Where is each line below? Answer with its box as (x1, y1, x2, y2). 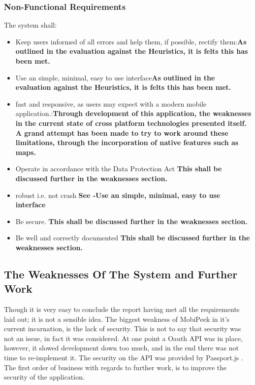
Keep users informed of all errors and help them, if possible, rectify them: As (15, 36, 247, 46)
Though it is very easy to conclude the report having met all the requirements (4, 304, 240, 314)
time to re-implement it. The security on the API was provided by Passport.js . (4, 352, 243, 363)
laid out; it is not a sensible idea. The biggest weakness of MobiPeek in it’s (4, 313, 230, 324)
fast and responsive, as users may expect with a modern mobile (15, 98, 207, 109)
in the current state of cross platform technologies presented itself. (15, 117, 247, 128)
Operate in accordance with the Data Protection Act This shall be (15, 163, 222, 174)
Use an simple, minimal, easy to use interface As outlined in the (15, 72, 215, 82)
